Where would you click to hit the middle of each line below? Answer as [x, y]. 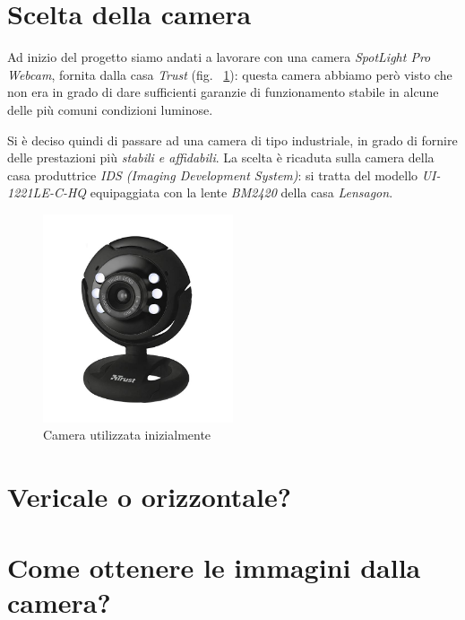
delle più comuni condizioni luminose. [110, 109]
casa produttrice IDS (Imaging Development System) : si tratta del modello [213, 175]
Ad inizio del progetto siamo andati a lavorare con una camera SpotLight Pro [219, 57]
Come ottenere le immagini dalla [214, 567]
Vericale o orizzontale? [149, 497]
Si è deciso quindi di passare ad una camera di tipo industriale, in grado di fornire [232, 140]
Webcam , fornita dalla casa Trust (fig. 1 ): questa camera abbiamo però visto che [230, 74]
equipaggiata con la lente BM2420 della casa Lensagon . [241, 192]
